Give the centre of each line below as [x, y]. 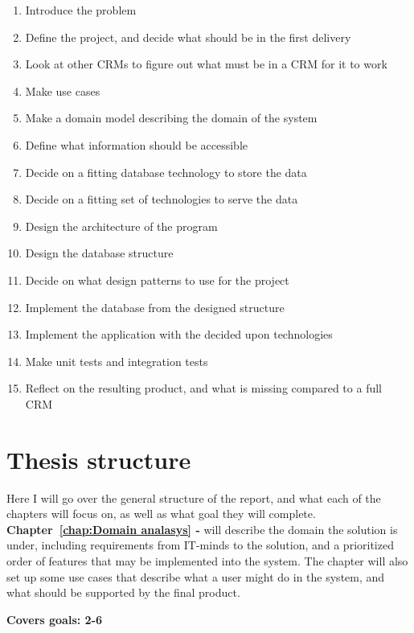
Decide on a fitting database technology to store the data [166, 172]
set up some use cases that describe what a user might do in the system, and [196, 576]
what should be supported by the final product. [123, 592]
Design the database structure [99, 253]
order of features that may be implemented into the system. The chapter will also [207, 561]
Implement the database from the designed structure [155, 307]
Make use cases [63, 90]
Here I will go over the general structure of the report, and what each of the [194, 497]
